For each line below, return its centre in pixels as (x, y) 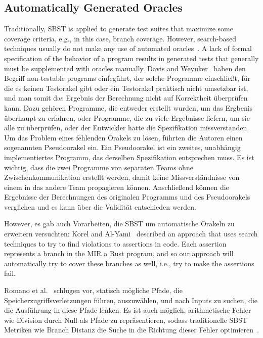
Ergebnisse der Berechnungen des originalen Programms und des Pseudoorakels (127, 197)
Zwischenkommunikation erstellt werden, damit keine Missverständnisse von (122, 177)
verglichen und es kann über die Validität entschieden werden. (100, 206)
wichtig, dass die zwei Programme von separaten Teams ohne (99, 167)
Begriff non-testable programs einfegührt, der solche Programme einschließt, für (127, 78)
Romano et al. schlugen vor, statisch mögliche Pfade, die (93, 290)
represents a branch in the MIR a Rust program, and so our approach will (119, 253)
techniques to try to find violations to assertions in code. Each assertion (115, 243)
